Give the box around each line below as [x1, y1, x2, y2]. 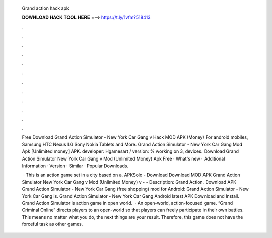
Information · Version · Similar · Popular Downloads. [22, 163, 128, 169]
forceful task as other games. [22, 221, 83, 227]
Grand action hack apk [22, 5, 69, 11]
